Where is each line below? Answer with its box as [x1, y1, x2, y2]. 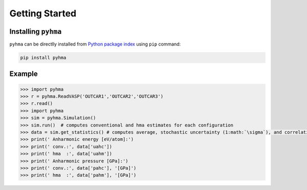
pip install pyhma [20, 55, 67, 61]
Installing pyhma [9, 27, 62, 36]
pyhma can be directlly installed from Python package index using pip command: [9, 41, 181, 47]
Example [9, 70, 38, 78]
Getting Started [9, 8, 77, 19]
